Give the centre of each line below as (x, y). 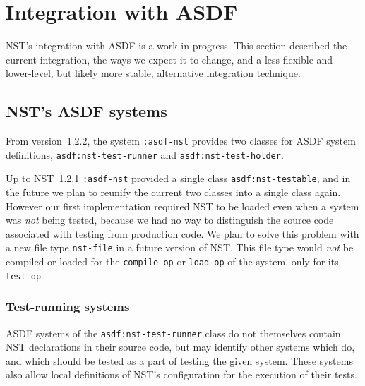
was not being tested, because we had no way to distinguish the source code (170, 220)
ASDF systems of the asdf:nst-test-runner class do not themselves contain (173, 333)
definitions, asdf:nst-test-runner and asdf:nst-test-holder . (145, 154)
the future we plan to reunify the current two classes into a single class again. (173, 192)
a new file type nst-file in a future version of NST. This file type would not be (180, 247)
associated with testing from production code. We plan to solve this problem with (182, 233)
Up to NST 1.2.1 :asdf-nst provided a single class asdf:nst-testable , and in (178, 178)
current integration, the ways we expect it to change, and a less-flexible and (169, 59)
